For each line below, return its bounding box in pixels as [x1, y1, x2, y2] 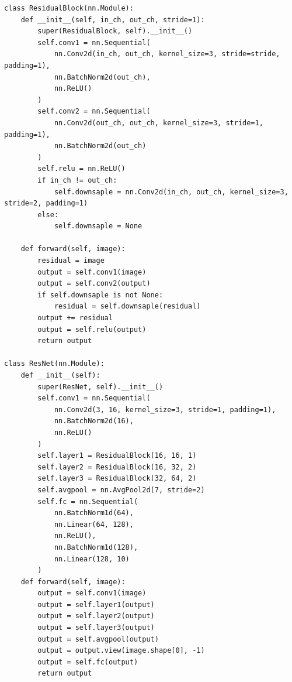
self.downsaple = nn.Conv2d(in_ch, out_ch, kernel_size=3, [54, 187, 288, 196]
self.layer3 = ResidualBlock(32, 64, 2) [37, 474, 197, 483]
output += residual [37, 314, 113, 323]
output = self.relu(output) [37, 325, 147, 334]
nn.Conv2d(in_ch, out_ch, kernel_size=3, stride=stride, [54, 50, 280, 59]
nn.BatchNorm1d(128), [54, 543, 138, 551]
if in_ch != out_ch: [37, 176, 117, 184]
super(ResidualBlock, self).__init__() [37, 27, 193, 36]
